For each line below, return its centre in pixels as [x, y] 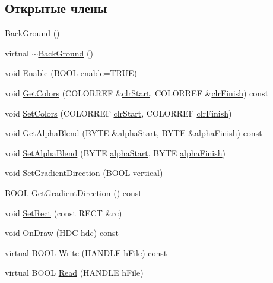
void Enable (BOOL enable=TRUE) [71, 73]
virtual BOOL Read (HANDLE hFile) [74, 273]
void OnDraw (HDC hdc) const [62, 233]
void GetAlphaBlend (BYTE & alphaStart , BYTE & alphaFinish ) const [134, 133]
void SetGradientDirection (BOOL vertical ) [84, 173]
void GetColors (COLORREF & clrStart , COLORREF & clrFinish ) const [137, 92]
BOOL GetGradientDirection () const [73, 192]
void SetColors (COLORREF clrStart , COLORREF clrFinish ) [118, 113]
